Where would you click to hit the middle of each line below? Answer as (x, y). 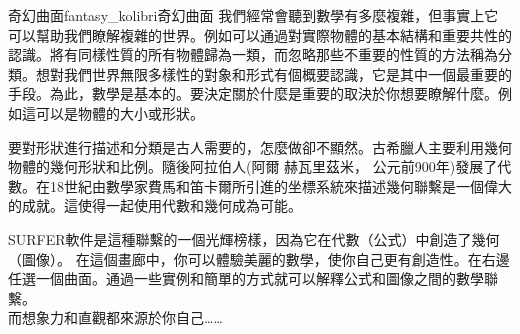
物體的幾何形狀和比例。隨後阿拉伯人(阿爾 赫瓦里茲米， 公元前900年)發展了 (253, 166)
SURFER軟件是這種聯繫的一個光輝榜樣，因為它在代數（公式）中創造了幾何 (254, 238)
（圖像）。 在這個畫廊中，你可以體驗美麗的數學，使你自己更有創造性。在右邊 (259, 258)
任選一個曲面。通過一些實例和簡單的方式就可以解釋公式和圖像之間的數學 (246, 278)
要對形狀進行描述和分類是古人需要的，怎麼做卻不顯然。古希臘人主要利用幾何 (260, 146)
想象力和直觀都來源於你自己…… (122, 317)
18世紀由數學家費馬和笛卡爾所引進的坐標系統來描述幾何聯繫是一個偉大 (280, 185)
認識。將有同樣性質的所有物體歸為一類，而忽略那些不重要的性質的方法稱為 (253, 54)
